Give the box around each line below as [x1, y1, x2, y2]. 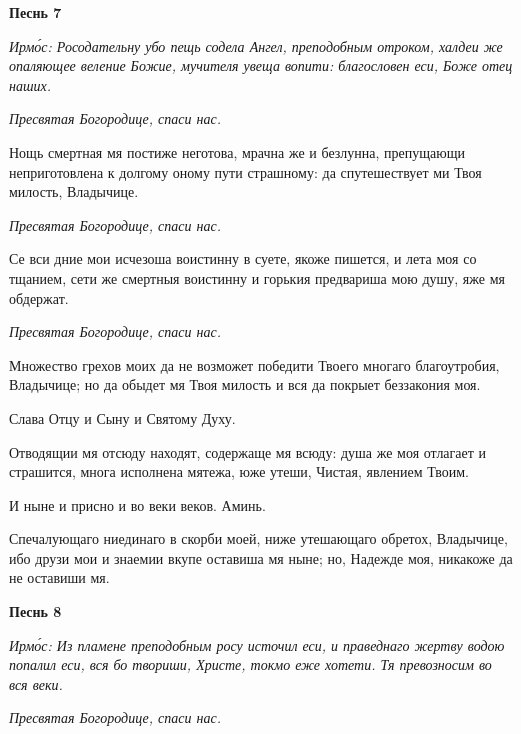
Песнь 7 [9, 2, 62, 22]
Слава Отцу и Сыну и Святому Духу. [9, 407, 236, 428]
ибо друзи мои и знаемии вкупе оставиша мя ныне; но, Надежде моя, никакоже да [9, 547, 513, 568]
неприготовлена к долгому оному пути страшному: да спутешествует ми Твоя [9, 161, 482, 182]
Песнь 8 [9, 601, 62, 622]
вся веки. [9, 673, 63, 694]
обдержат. [9, 287, 69, 308]
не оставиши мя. [9, 567, 110, 588]
